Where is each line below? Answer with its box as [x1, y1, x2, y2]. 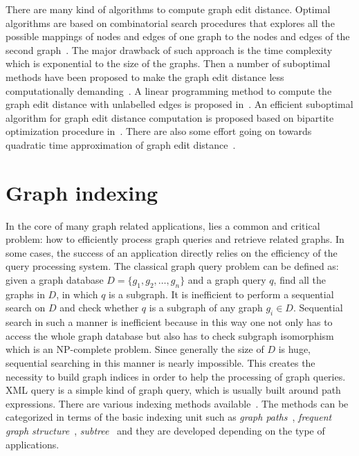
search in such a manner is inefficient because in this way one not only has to [6, 315, 333, 329]
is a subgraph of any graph [149, 300, 263, 315]
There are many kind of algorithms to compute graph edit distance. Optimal [6, 2, 331, 16]
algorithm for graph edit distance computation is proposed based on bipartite [6, 110, 334, 125]
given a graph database [6, 273, 104, 287]
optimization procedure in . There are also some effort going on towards [6, 124, 312, 138]
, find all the [273, 273, 326, 287]
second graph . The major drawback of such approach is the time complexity [6, 42, 333, 57]
